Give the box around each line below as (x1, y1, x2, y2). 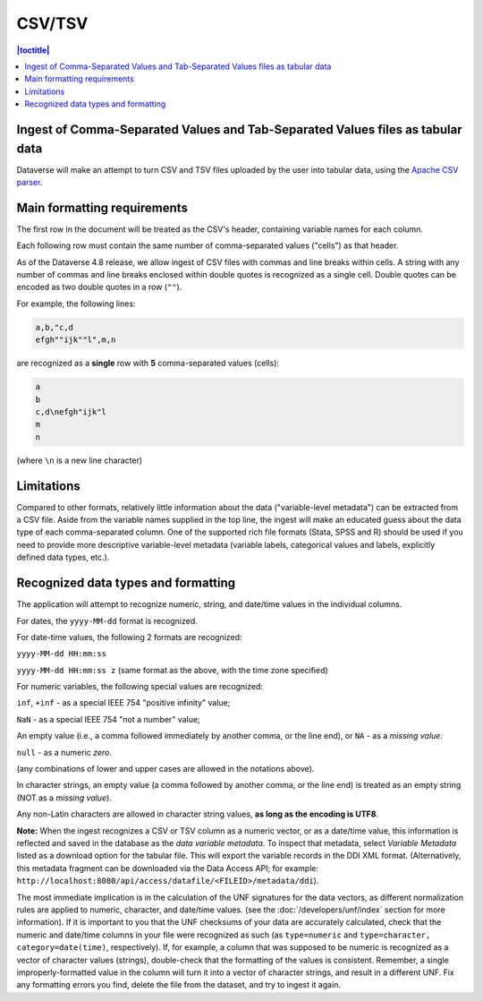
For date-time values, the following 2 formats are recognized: (16, 631, 242, 642)
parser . (16, 177, 43, 187)
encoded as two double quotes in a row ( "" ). (16, 282, 182, 293)
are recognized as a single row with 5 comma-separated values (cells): (16, 358, 280, 369)
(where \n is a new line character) (16, 455, 143, 466)
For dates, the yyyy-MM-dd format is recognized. (16, 615, 199, 626)
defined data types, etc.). (16, 552, 110, 563)
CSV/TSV (16, 13, 89, 33)
